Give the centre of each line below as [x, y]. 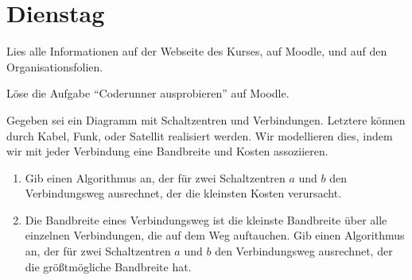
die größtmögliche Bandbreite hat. [108, 266]
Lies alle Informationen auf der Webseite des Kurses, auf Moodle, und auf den [197, 51]
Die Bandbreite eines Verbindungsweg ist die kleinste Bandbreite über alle [206, 219]
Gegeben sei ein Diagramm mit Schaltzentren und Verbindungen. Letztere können [206, 119]
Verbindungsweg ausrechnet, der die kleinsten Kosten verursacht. [183, 193]
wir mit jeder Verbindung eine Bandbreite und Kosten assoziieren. [167, 151]
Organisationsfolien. [55, 66]
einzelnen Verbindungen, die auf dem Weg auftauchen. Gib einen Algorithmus [215, 235]
